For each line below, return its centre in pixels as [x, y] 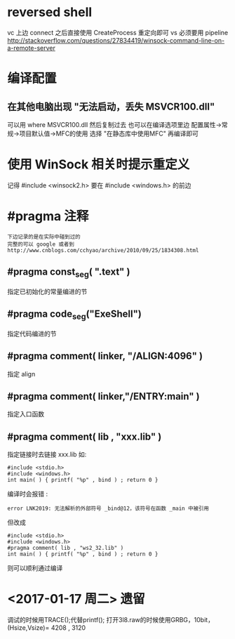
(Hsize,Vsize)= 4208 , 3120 [47, 628]
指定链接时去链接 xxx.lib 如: [47, 454]
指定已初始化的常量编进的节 [47, 291]
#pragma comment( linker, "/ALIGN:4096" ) [105, 356]
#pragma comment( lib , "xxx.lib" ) [85, 436]
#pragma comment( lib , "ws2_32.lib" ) [66, 548]
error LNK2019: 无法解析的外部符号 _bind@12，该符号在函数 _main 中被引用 [108, 509]
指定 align [21, 374]
